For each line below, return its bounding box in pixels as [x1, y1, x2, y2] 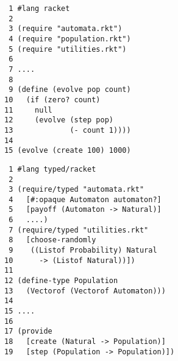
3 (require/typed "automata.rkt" [9, 185, 144, 194]
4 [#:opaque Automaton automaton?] [9, 195, 162, 204]
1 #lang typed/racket [9, 164, 96, 173]
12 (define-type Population [4, 276, 118, 286]
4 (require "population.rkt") [9, 34, 131, 43]
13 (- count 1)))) [4, 125, 131, 135]
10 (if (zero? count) [4, 95, 101, 104]
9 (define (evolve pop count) [9, 85, 131, 94]
